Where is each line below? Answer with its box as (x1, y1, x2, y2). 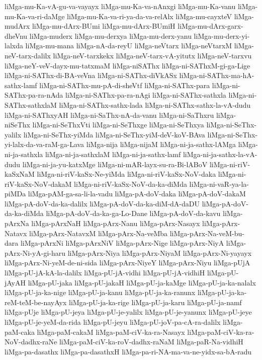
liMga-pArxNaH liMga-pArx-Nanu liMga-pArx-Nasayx (31, 218, 200, 229)
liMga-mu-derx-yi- (194, 30, 250, 41)
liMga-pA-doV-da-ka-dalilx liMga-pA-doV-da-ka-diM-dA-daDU (5, 198, 200, 208)
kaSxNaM (5, 169, 35, 179)
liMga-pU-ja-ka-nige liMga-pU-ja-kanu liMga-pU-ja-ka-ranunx (5, 287, 196, 298)
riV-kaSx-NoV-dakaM (5, 178, 72, 189)
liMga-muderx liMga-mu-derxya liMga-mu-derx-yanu (29, 30, 192, 41)
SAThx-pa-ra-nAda (5, 90, 63, 100)
